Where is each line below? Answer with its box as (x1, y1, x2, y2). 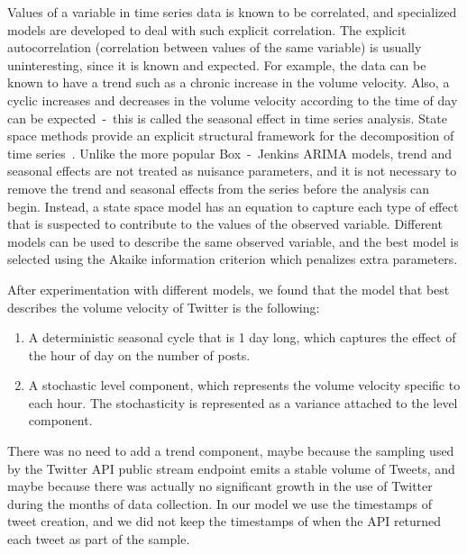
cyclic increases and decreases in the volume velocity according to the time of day (7, 90, 458, 109)
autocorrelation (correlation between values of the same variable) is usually (7, 38, 422, 57)
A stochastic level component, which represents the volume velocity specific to (28, 376, 461, 395)
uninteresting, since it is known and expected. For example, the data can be (7, 55, 426, 74)
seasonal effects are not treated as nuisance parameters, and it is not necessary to (7, 161, 457, 180)
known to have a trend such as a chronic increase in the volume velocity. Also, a (7, 73, 450, 92)
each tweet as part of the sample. (7, 530, 190, 549)
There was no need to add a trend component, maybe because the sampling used (7, 441, 454, 460)
